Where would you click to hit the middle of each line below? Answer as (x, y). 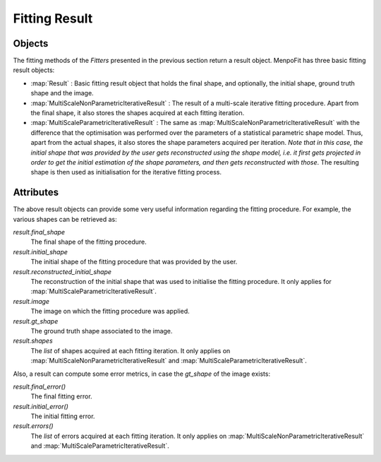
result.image (31, 301)
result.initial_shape (41, 251)
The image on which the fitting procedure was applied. (110, 312)
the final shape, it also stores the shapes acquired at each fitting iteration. (138, 113)
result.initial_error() (41, 406)
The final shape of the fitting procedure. (89, 242)
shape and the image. (62, 93)
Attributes (36, 192)
